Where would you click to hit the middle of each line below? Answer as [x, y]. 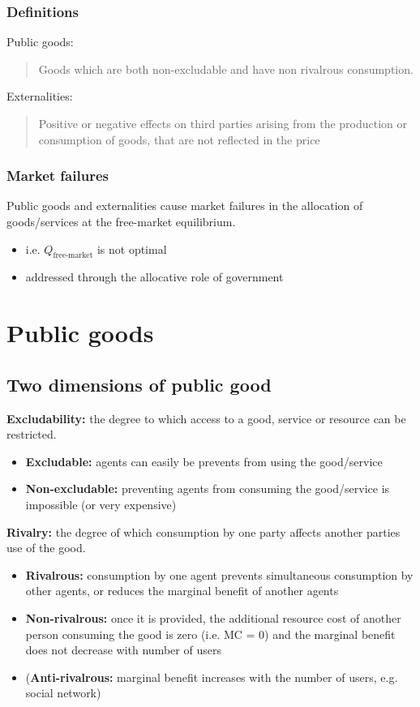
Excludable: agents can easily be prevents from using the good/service [204, 461]
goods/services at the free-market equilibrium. [121, 221]
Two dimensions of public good [139, 384]
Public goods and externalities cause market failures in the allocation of [185, 206]
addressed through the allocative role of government [154, 277]
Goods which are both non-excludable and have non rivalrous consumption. [226, 69]
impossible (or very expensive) [101, 504]
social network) [63, 693]
